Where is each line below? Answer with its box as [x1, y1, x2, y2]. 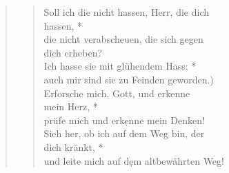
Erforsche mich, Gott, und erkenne [43, 85, 190, 100]
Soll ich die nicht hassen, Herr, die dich [43, 5, 209, 19]
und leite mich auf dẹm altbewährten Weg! [43, 153, 224, 167]
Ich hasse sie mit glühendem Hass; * [43, 59, 197, 73]
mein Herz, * [43, 99, 98, 114]
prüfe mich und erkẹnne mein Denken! [43, 112, 205, 127]
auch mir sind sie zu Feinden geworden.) [43, 72, 214, 86]
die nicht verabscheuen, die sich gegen [43, 32, 203, 46]
